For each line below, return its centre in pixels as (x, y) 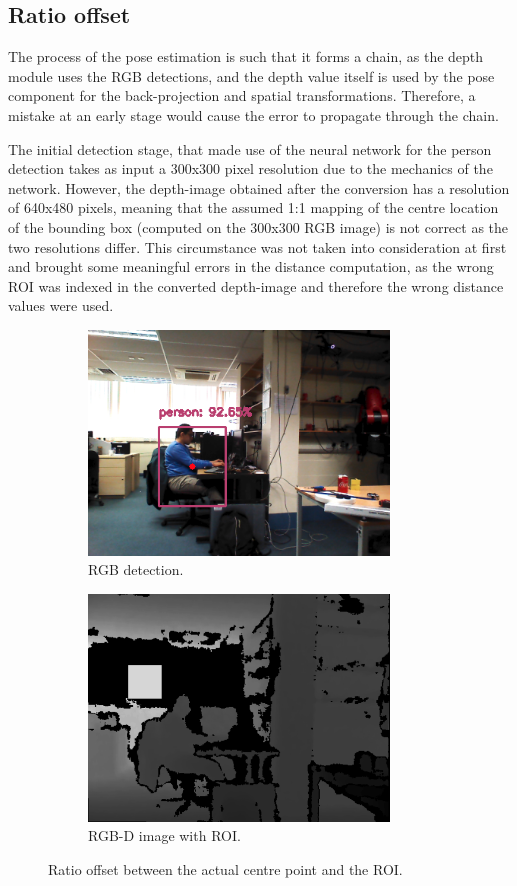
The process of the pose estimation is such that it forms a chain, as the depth (246, 56)
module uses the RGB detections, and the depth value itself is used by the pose (251, 75)
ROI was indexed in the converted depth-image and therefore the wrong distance (256, 285)
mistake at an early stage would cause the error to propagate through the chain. (253, 114)
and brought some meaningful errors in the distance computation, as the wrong (251, 266)
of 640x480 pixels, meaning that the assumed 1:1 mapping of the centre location (253, 207)
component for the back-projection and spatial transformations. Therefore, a (242, 95)
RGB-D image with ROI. (164, 835)
